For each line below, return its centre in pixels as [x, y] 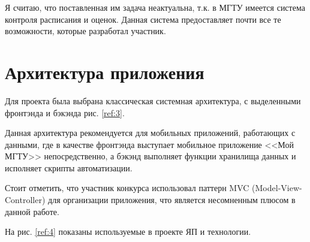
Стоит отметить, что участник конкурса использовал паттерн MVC [127, 188]
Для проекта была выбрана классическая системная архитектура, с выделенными [153, 100]
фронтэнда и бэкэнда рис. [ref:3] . [65, 112]
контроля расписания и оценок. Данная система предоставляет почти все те [143, 19]
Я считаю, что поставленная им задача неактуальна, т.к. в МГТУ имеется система [155, 7]
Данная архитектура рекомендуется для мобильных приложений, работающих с [150, 133]
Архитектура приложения [105, 72]
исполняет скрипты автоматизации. [69, 167]
